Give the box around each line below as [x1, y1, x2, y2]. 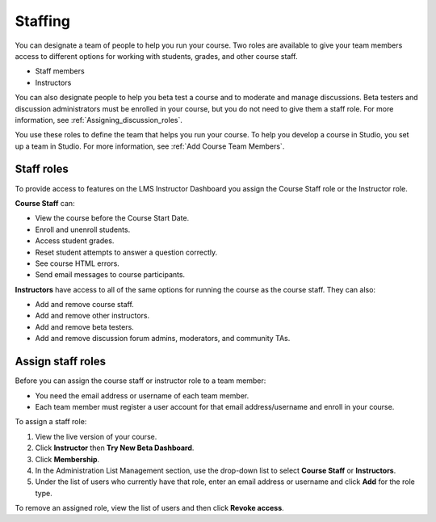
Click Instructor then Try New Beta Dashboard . [35, 443, 195, 453]
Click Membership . [35, 454, 100, 464]
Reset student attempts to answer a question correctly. [35, 247, 218, 257]
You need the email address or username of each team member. [35, 390, 249, 400]
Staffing [15, 12, 71, 30]
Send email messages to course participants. [35, 270, 186, 280]
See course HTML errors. [35, 259, 120, 268]
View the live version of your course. [35, 431, 157, 441]
